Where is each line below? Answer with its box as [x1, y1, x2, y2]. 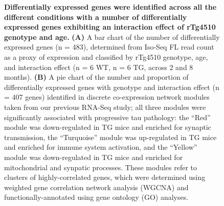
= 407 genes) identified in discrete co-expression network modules [4, 91, 210, 102]
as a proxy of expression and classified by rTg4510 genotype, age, [4, 51, 208, 62]
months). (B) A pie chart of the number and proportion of [4, 72, 189, 82]
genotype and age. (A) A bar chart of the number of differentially [4, 31, 220, 42]
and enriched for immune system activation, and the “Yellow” [4, 142, 197, 152]
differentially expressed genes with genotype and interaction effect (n [4, 81, 219, 92]
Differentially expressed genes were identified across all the [4, 2, 217, 12]
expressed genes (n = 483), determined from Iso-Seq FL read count [4, 41, 214, 52]
